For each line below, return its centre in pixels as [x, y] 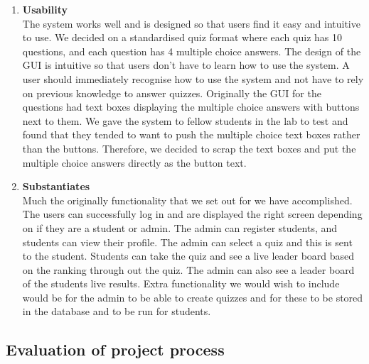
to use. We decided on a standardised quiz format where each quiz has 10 [182, 37]
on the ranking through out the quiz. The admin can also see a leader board [188, 269]
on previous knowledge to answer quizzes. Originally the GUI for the [172, 93]
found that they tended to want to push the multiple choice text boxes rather [191, 134]
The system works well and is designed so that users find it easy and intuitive [191, 23]
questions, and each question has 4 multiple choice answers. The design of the [192, 51]
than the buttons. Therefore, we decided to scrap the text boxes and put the [189, 148]
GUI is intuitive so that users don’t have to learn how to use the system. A [186, 65]
